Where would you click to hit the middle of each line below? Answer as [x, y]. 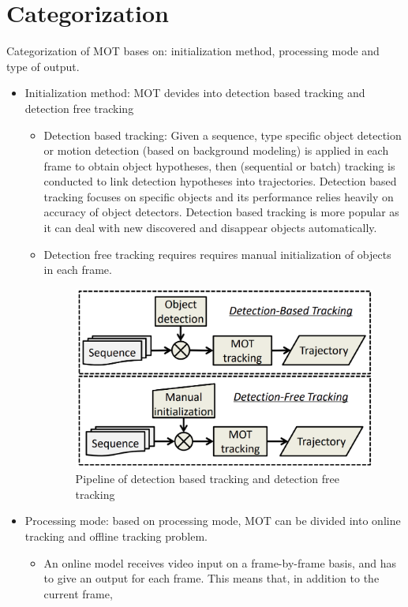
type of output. [43, 66]
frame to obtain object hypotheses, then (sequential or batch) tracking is [219, 165]
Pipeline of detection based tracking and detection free [208, 479]
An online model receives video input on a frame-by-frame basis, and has [220, 562]
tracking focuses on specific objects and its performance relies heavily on [219, 196]
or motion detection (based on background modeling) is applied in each [216, 150]
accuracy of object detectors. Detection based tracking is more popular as [221, 212]
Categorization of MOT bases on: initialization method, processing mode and [193, 51]
